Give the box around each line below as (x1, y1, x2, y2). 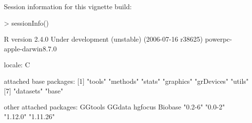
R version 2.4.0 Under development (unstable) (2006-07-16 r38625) (4, 34, 203, 44)
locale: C (4, 60, 30, 70)
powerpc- (205, 34, 232, 44)
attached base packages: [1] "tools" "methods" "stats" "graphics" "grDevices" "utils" (4, 76, 249, 86)
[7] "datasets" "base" (4, 85, 63, 95)
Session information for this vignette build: (4, 1, 132, 11)
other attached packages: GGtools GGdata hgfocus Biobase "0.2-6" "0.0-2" (4, 102, 225, 112)
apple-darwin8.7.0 (4, 43, 57, 53)
